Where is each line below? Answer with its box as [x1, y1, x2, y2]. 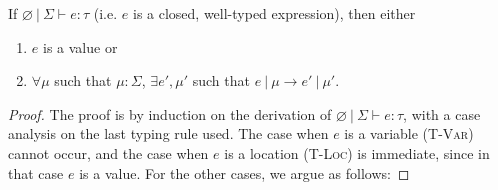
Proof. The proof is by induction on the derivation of [8, 103, 332, 124]
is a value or [42, 36, 118, 57]
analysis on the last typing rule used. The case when [8, 123, 329, 144]
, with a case [403, 103, 481, 124]
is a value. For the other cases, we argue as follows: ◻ [79, 162, 410, 183]
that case [8, 162, 64, 183]
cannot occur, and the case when [8, 142, 209, 163]
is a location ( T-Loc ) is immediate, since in [224, 142, 490, 163]
